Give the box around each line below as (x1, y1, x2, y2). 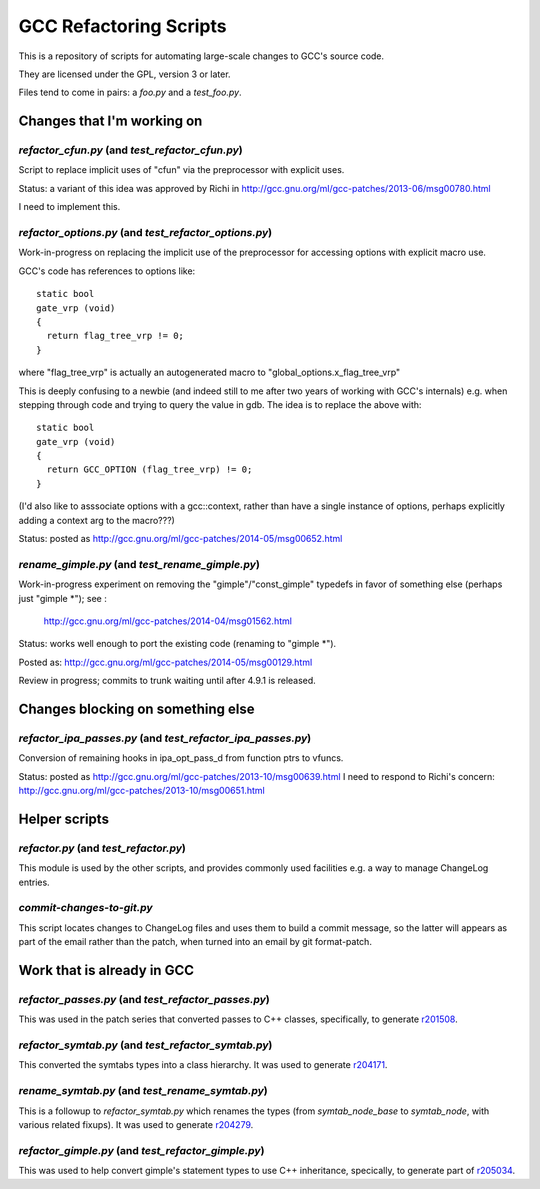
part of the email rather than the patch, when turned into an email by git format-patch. (18, 936, 372, 948)
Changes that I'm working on (18, 113, 203, 130)
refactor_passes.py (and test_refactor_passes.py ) (18, 992, 270, 1006)
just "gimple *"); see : (18, 592, 107, 604)
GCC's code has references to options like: (18, 265, 196, 277)
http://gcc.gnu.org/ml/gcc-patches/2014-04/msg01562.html (43, 615, 292, 627)
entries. (18, 876, 50, 888)
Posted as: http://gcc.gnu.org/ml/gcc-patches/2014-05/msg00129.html (18, 656, 313, 668)
